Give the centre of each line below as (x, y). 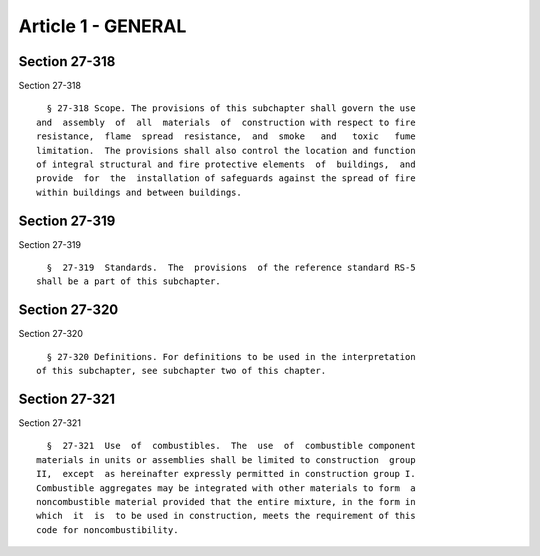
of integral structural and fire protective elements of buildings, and (226, 164)
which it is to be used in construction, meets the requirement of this (226, 516)
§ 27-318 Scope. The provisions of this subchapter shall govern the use (231, 108)
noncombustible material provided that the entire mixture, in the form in (226, 502)
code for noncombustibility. (107, 529)
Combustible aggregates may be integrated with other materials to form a (226, 488)
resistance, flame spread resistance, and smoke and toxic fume (226, 136)
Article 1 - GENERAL (102, 26)
